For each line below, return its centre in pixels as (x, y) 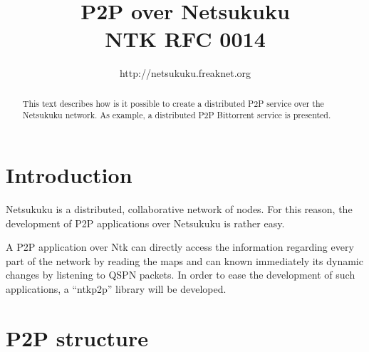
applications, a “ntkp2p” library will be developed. (116, 288)
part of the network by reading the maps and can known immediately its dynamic (184, 260)
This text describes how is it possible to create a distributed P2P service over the (173, 103)
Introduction (69, 175)
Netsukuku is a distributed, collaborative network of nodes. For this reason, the (179, 208)
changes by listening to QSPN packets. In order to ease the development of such (181, 275)
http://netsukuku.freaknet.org (185, 73)
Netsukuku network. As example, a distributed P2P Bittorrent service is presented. (177, 115)
